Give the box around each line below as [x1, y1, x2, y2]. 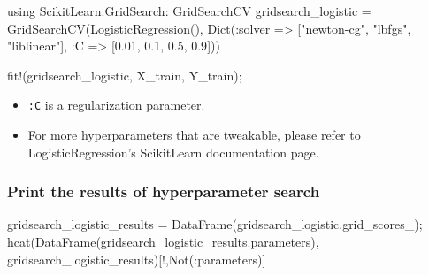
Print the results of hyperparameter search [7, 180, 320, 202]
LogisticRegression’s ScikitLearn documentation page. [27, 142, 319, 161]
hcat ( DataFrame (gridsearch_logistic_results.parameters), [7, 233, 319, 251]
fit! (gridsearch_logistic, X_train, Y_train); [7, 65, 242, 84]
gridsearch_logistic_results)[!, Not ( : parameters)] [7, 249, 266, 268]
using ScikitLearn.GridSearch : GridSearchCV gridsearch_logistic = [7, 2, 372, 19]
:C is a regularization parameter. [27, 95, 205, 114]
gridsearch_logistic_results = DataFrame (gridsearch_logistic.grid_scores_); [7, 215, 423, 233]
